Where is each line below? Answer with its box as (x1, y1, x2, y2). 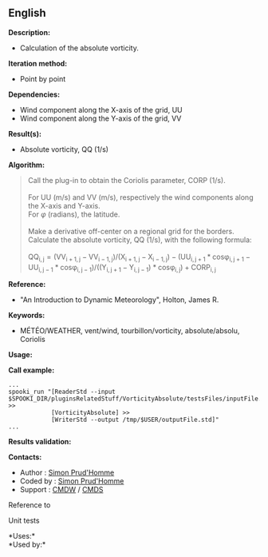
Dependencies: (8, 90, 61, 99)
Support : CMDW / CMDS (19, 485, 104, 495)
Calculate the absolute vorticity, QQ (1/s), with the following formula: (27, 235, 253, 245)
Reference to (8, 500, 51, 510)
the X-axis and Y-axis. (27, 201, 101, 210)
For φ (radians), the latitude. (27, 209, 120, 219)
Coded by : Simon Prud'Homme (19, 476, 124, 486)
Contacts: (8, 452, 42, 462)
